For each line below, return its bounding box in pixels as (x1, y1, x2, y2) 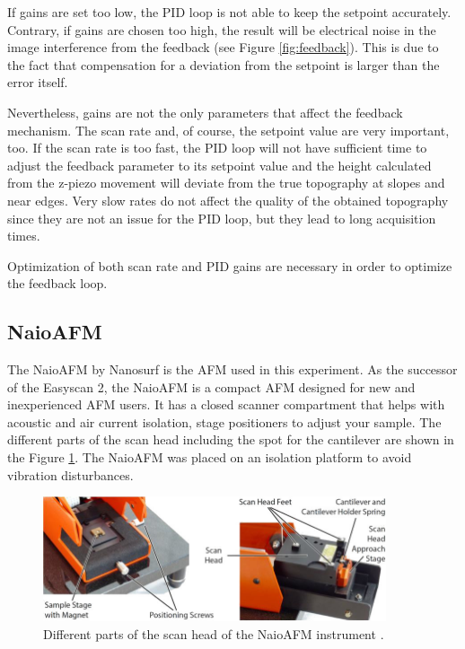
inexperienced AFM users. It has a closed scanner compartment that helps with (7, 395, 445, 414)
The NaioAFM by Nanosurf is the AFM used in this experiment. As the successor (7, 360, 458, 379)
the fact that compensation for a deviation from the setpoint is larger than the (7, 55, 440, 74)
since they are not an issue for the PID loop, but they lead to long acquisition (7, 208, 436, 227)
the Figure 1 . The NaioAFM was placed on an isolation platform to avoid (7, 448, 412, 467)
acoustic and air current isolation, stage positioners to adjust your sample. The (7, 412, 442, 431)
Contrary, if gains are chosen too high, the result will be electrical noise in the (7, 20, 436, 39)
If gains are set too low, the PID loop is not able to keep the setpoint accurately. (7, 3, 452, 21)
